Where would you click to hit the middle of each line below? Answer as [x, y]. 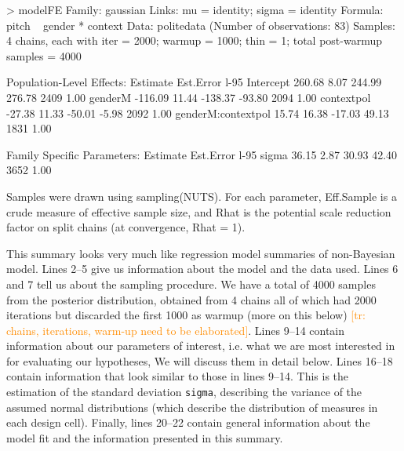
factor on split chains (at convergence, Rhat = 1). [126, 227]
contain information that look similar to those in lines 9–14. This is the [178, 376]
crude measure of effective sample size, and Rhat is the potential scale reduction [199, 211]
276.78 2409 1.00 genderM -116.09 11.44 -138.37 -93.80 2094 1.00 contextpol [189, 97]
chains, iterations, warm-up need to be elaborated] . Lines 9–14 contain [176, 330]
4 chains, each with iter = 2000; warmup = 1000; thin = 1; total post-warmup [194, 40]
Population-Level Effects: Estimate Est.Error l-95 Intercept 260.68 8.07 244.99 [194, 82]
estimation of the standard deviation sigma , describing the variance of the [184, 392]
